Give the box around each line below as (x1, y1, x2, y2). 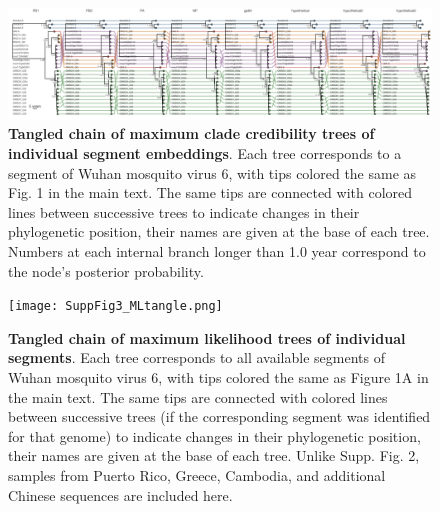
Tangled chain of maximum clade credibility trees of (8, 123, 375, 144)
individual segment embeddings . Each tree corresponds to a (8, 142, 402, 163)
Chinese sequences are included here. (8, 484, 233, 505)
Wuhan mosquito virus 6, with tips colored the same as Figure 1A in (8, 366, 429, 387)
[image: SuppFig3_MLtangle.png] (8, 299, 223, 314)
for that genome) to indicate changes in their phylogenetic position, (8, 425, 421, 446)
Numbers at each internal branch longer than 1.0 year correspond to (8, 240, 426, 261)
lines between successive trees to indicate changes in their (8, 201, 360, 222)
